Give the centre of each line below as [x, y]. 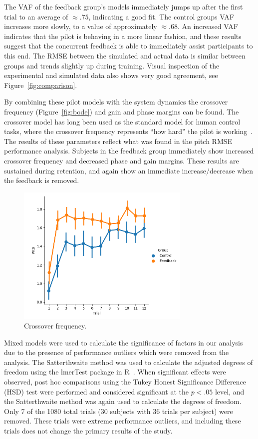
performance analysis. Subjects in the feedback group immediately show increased [129, 151]
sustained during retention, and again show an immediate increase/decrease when [129, 170]
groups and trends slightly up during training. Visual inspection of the [112, 65]
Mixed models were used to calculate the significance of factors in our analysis [124, 342]
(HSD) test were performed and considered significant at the [97, 391]
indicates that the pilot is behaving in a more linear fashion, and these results [123, 36]
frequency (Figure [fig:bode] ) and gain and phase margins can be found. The [122, 111]
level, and [230, 391]
